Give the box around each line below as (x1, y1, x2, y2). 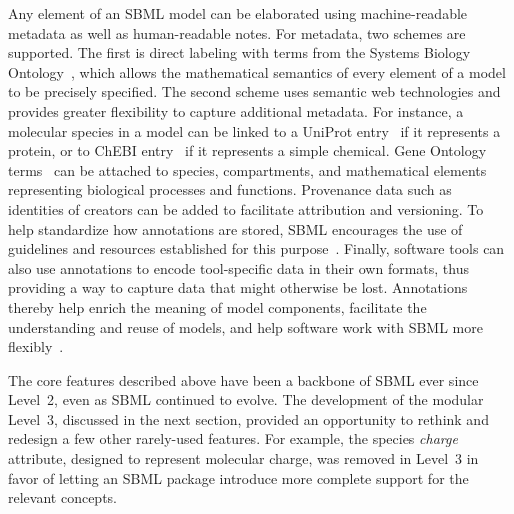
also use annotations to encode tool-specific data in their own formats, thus (8, 257, 469, 278)
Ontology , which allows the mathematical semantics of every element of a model (8, 61, 506, 82)
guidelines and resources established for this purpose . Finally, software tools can (8, 238, 505, 259)
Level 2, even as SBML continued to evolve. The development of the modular (8, 389, 484, 410)
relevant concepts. (8, 487, 117, 508)
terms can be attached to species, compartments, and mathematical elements (8, 159, 487, 180)
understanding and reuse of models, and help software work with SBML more (8, 316, 483, 337)
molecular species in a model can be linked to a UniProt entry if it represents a (8, 120, 501, 141)
